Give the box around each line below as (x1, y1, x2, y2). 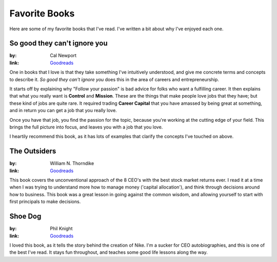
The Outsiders (9, 147, 56, 156)
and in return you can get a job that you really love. (9, 107, 117, 114)
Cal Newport (50, 52, 77, 59)
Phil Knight (50, 226, 73, 232)
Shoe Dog (9, 212, 42, 221)
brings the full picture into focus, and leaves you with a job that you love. (9, 124, 163, 130)
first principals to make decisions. (9, 198, 81, 205)
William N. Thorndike (50, 160, 94, 166)
